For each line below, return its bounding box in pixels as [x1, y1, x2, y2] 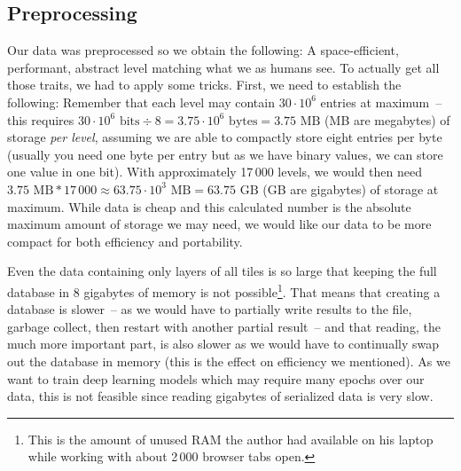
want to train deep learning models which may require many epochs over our [7, 369, 425, 388]
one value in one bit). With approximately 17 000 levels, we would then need [7, 162, 422, 181]
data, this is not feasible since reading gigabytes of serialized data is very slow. [7, 387, 434, 405]
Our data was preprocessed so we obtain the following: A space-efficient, [7, 41, 399, 59]
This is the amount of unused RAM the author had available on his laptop [27, 429, 434, 448]
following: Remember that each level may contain [7, 92, 275, 111]
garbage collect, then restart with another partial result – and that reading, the [7, 317, 441, 335]
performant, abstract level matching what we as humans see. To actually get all [7, 58, 440, 76]
